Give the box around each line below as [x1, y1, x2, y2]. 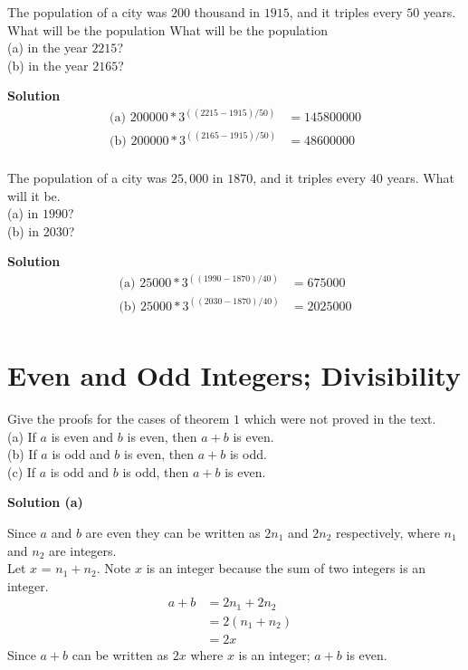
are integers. [48, 541, 117, 560]
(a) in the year [7, 38, 88, 57]
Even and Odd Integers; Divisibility [7, 357, 461, 394]
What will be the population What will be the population [7, 20, 328, 39]
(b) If [7, 445, 37, 464]
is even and [51, 426, 114, 445]
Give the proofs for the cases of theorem [7, 409, 230, 427]
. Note [96, 559, 131, 578]
